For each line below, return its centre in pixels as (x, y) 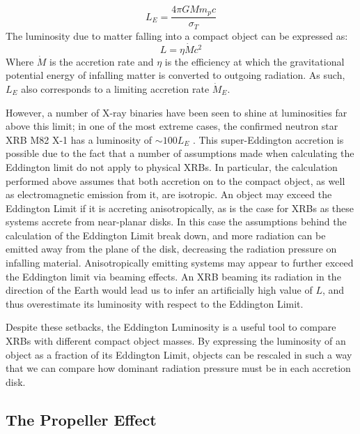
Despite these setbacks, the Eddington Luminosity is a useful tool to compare (171, 327)
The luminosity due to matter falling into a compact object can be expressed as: (177, 35)
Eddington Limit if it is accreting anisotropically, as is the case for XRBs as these (180, 208)
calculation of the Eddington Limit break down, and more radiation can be (166, 235)
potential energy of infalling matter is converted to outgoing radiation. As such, (175, 75)
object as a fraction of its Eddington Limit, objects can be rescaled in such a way (179, 354)
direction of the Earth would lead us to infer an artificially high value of (159, 290)
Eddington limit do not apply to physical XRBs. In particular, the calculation (172, 166)
